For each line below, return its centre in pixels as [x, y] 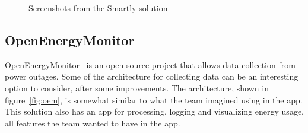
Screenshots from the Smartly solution [98, 8]
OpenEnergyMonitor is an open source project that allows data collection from [150, 64]
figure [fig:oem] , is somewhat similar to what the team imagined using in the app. [154, 99]
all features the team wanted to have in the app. [93, 123]
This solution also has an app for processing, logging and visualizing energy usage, [154, 111]
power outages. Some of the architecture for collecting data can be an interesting [152, 76]
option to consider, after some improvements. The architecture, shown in [137, 88]
